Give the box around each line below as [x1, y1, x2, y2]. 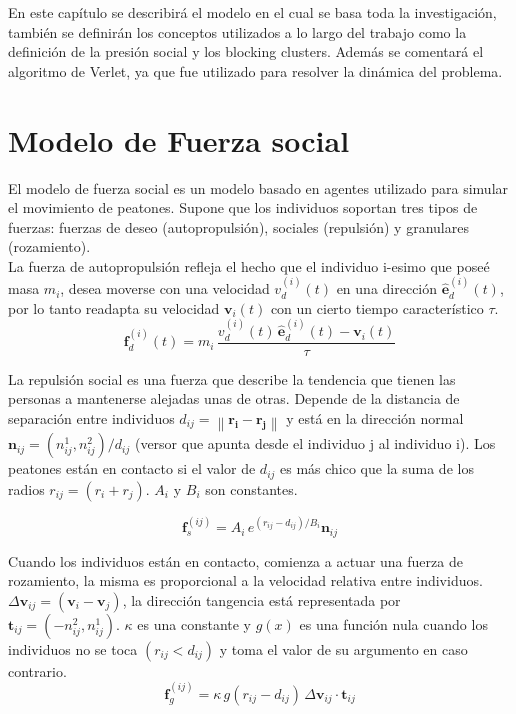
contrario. [8, 660, 67, 681]
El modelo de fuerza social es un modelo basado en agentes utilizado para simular [8, 177, 509, 198]
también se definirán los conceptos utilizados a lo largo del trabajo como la [8, 21, 467, 42]
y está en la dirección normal [286, 407, 464, 428]
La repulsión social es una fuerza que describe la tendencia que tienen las [8, 368, 456, 389]
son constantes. [205, 478, 298, 499]
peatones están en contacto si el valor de [8, 458, 256, 479]
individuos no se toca [8, 638, 138, 659]
